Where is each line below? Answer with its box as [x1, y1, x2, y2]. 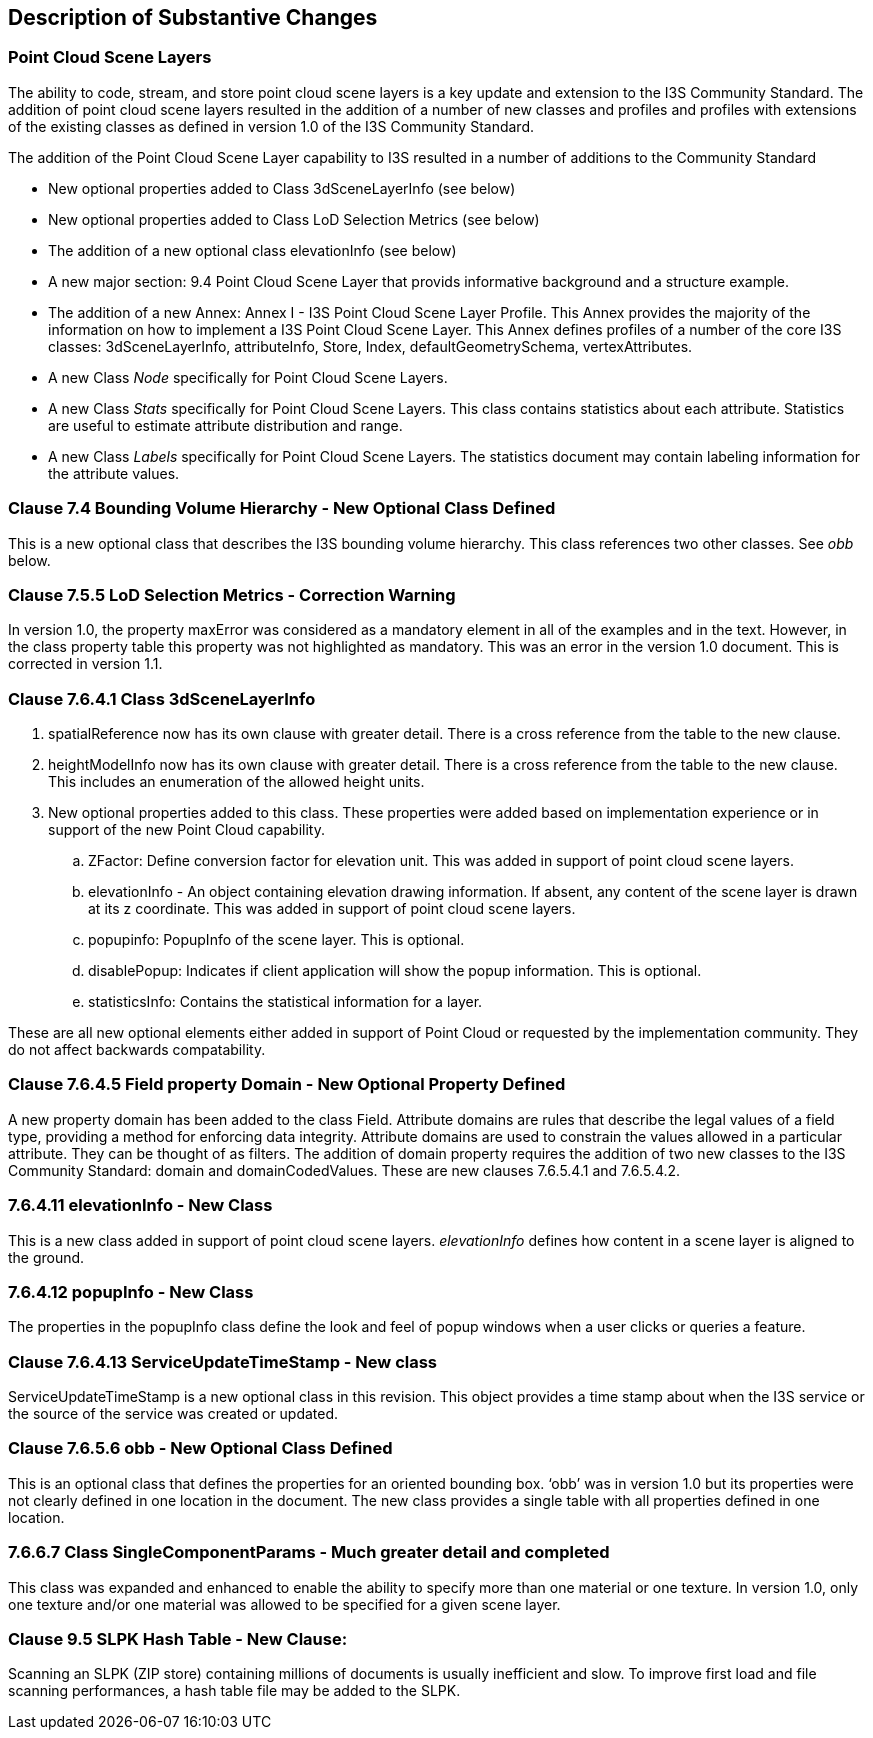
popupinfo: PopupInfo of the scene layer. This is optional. [88, 931, 465, 949]
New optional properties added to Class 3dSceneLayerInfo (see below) [48, 179, 516, 197]
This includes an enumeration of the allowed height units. [48, 773, 425, 791]
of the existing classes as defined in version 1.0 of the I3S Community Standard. [8, 117, 535, 135]
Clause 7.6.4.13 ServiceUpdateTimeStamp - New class [8, 1351, 438, 1372]
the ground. [8, 1248, 85, 1266]
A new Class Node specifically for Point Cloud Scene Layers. [48, 368, 448, 386]
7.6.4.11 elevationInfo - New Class [8, 1195, 273, 1216]
